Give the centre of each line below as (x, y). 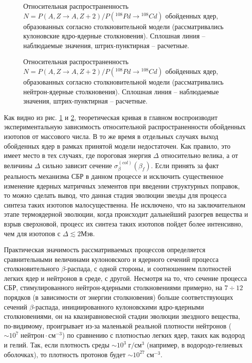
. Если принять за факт (185, 165)
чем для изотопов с (32, 233)
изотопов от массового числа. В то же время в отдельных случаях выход (111, 136)
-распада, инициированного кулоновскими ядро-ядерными (118, 306)
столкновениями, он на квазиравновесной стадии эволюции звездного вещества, (122, 316)
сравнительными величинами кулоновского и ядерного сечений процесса (111, 259)
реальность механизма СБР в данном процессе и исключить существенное (114, 176)
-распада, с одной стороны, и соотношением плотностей (148, 268)
